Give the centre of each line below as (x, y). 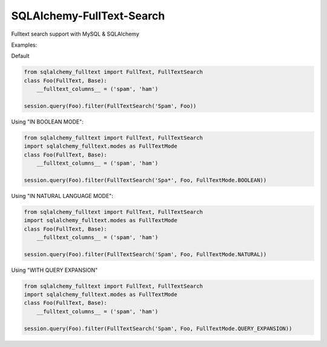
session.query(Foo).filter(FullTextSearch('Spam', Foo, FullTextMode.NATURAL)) (145, 254)
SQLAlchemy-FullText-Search (88, 16)
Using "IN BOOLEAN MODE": (48, 122)
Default (20, 56)
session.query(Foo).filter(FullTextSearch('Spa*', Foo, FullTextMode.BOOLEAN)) (145, 180)
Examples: (24, 45)
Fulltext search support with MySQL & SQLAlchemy (75, 34)
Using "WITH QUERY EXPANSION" (54, 270)
